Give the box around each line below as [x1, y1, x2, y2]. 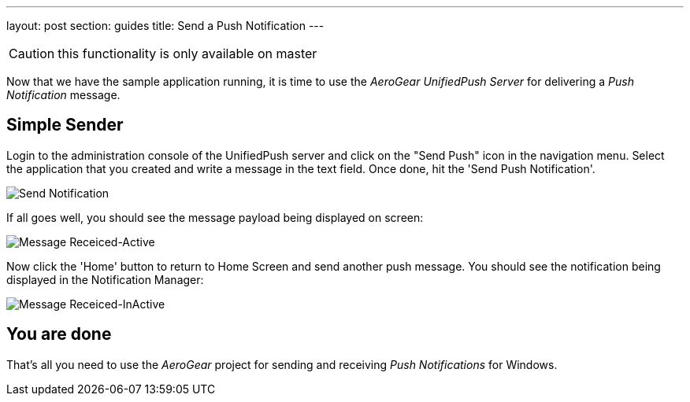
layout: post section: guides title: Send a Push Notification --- [6, 19, 325, 32]
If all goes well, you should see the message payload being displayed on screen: [6, 210, 424, 224]
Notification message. [6, 88, 121, 101]
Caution [9, 46, 55, 61]
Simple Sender [6, 115, 124, 135]
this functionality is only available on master [57, 46, 317, 61]
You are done [6, 324, 112, 345]
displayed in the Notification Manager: [6, 272, 204, 286]
